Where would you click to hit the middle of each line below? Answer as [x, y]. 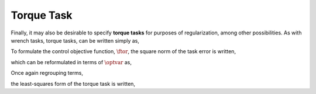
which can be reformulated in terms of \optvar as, [71, 62]
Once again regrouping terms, [47, 73]
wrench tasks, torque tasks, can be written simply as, [75, 40]
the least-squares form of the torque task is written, [73, 83]
